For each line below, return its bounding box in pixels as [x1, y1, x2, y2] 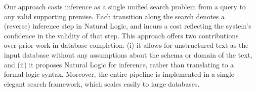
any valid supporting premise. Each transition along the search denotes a [4, 11, 225, 21]
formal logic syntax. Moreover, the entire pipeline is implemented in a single [4, 69, 234, 79]
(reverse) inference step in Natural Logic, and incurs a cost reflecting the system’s [4, 21, 252, 31]
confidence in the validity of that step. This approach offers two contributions [4, 30, 239, 40]
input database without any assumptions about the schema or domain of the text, [4, 49, 253, 60]
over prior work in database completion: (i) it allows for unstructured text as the [4, 40, 249, 50]
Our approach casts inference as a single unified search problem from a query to [4, 1, 246, 11]
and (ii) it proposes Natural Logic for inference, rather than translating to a [4, 59, 234, 69]
